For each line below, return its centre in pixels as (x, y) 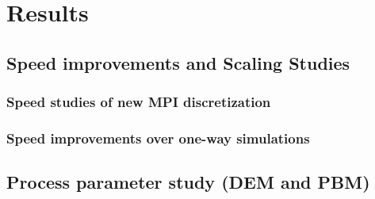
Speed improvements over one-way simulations (158, 138)
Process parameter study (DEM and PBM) (188, 182)
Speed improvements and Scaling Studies (178, 62)
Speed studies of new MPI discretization (139, 102)
